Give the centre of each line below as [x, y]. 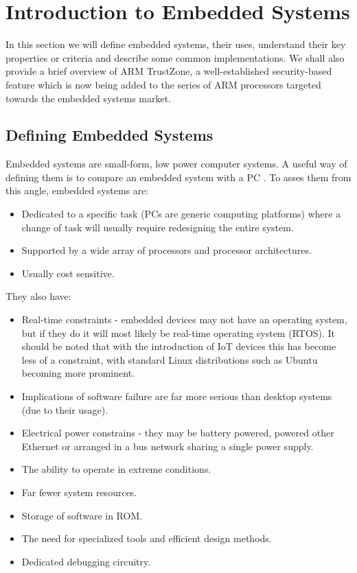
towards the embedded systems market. [89, 98]
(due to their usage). [65, 409]
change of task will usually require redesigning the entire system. [158, 227]
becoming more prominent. [78, 373]
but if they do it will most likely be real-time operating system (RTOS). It [178, 332]
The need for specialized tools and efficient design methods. [147, 538]
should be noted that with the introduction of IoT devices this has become [179, 346]
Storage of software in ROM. [82, 515]
